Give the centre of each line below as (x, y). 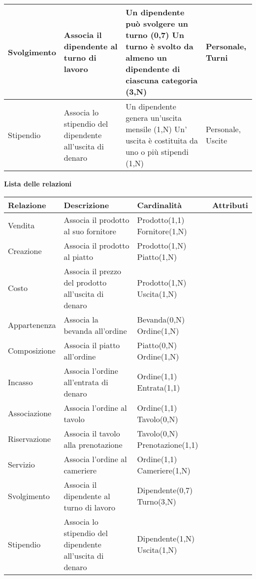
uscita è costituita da (162, 140)
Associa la (81, 319)
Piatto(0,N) (157, 345)
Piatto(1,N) (157, 256)
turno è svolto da (160, 46)
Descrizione (86, 205)
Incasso (20, 382)
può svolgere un (157, 23)
